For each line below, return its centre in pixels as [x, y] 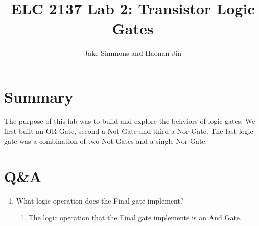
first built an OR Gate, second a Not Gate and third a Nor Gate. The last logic [129, 131]
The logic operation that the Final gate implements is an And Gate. [135, 218]
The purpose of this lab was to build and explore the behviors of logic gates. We [130, 121]
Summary [39, 96]
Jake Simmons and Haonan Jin [133, 53]
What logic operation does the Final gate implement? [100, 200]
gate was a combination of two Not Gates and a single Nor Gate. [106, 141]
